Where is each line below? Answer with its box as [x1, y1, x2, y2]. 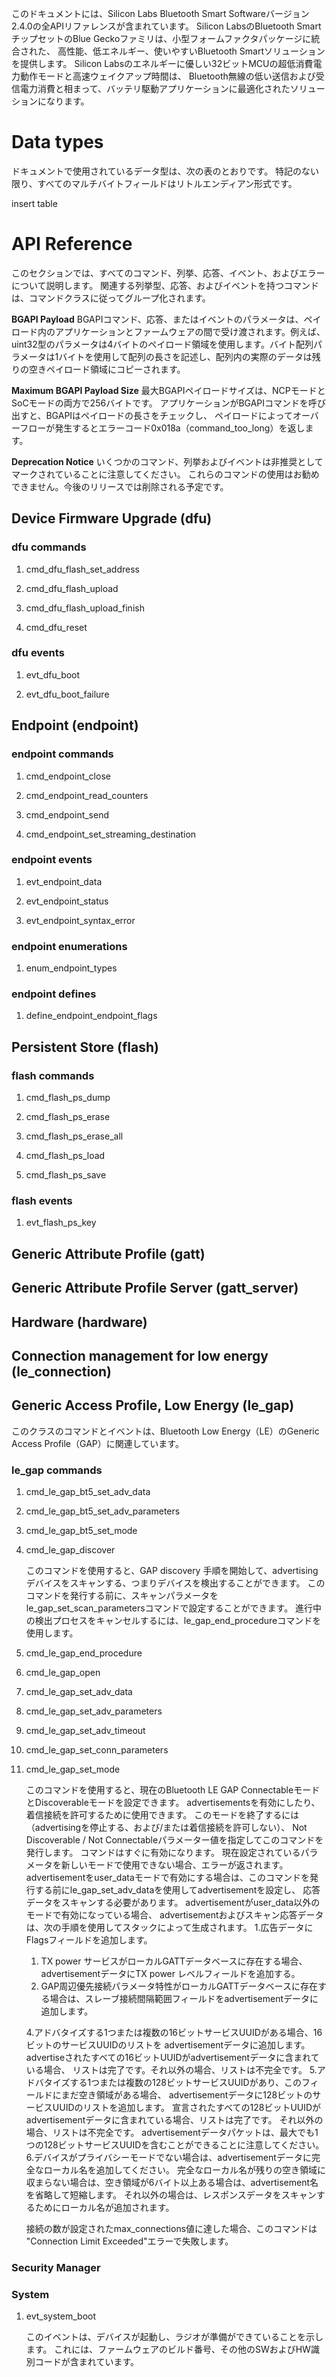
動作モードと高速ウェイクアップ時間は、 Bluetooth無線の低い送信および [19, 70, 316, 82]
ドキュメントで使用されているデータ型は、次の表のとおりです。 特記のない [11, 165, 320, 177]
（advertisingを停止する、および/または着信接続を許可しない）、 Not [25, 1822, 308, 1834]
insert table [11, 197, 58, 209]
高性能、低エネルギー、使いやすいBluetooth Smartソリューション [57, 45, 326, 57]
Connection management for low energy [11, 1347, 269, 1364]
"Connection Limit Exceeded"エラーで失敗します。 [25, 2235, 234, 2247]
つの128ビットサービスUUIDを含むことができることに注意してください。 [25, 2139, 325, 2151]
